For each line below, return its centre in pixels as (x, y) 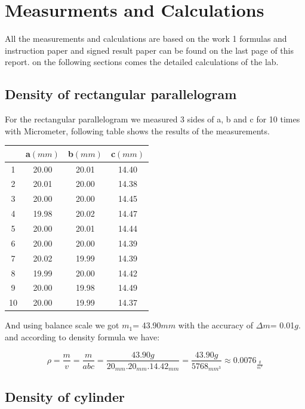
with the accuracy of (216, 325)
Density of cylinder (65, 397)
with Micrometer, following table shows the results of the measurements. (137, 130)
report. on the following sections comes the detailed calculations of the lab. (142, 62)
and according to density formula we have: (82, 336)
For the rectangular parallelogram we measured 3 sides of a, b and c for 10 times (152, 119)
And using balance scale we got (62, 325)
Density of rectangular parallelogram (121, 94)
